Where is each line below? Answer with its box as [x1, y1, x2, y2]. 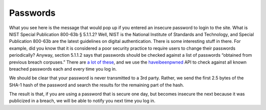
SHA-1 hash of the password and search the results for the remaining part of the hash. [9, 82, 184, 88]
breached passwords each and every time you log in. [9, 66, 117, 72]
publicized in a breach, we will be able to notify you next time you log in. [9, 98, 156, 104]
